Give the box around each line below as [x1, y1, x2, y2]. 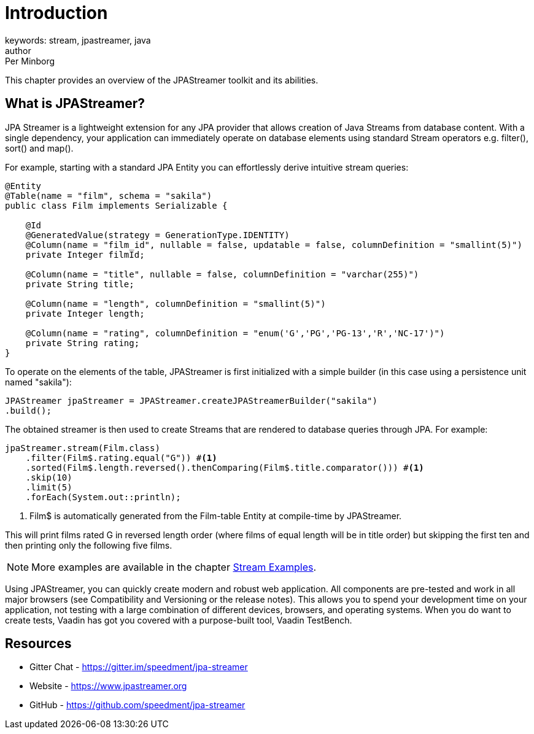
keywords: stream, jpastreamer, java [5, 34, 151, 45]
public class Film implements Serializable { [5, 200, 228, 211]
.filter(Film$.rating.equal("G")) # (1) [25, 452, 217, 463]
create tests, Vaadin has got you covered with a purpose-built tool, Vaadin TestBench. [5, 614, 352, 625]
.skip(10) [25, 472, 72, 482]
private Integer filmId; [25, 249, 145, 260]
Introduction [5, 2, 108, 23]
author [5, 45, 31, 56]
